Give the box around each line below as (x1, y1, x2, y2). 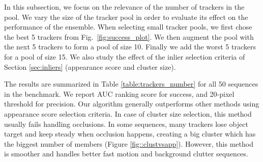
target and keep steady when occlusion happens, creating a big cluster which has (4, 128, 256, 139)
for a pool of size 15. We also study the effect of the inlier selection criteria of (4, 51, 245, 62)
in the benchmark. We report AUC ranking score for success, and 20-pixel (4, 88, 235, 99)
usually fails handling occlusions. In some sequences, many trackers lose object (4, 118, 248, 129)
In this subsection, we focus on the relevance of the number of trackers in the (4, 2, 245, 12)
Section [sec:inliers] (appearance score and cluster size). (4, 61, 176, 72)
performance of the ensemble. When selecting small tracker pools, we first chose (4, 21, 252, 32)
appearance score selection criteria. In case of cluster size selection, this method (4, 108, 252, 119)
